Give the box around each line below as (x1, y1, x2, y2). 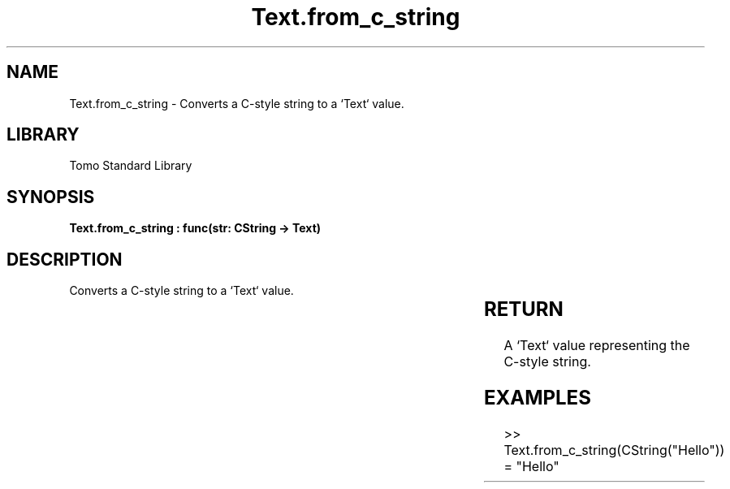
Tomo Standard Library (69, 158, 192, 173)
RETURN (483, 297, 564, 322)
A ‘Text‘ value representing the (503, 337, 690, 354)
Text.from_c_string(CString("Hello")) (503, 441, 725, 458)
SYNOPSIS (6, 186, 95, 207)
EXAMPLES (483, 385, 591, 409)
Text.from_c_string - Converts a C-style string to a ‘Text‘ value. (69, 96, 404, 110)
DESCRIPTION (6, 249, 123, 270)
